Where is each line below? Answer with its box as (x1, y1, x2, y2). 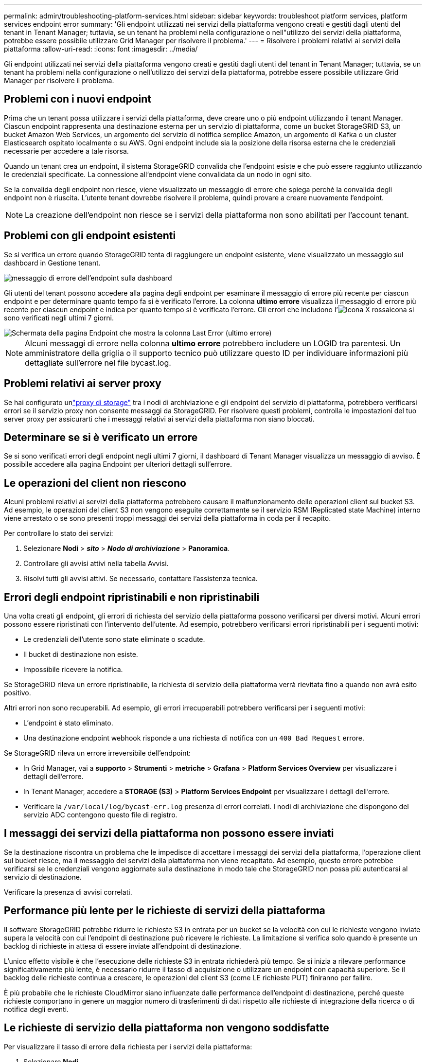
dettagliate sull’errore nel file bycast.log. (25, 357, 171, 368)
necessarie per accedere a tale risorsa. (4, 146, 129, 155)
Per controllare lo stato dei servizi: (4, 529, 113, 538)
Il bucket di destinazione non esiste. (23, 650, 138, 659)
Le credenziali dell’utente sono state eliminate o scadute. (23, 635, 205, 644)
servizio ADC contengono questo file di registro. (23, 811, 177, 819)
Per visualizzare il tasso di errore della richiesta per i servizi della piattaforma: (4, 1042, 252, 1051)
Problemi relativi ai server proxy (4, 377, 161, 390)
